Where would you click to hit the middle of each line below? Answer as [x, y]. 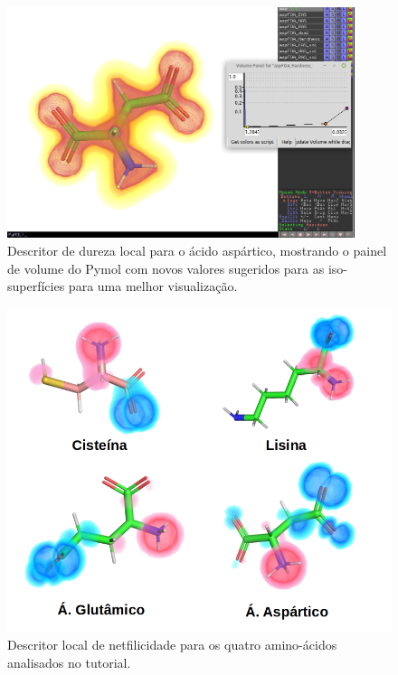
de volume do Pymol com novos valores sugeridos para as [166, 268]
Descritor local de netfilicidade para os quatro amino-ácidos [172, 645]
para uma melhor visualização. [153, 286]
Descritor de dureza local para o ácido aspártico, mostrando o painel [197, 250]
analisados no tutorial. [69, 662]
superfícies [36, 286]
